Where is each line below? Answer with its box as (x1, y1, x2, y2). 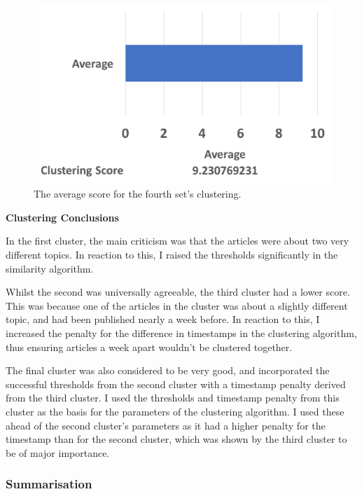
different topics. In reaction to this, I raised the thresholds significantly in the (6, 247, 338, 262)
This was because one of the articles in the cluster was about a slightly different (6, 298, 348, 313)
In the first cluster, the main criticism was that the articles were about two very (6, 233, 349, 248)
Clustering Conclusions (6, 210, 119, 224)
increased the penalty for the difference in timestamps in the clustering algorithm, (6, 325, 357, 340)
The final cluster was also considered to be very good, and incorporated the (6, 363, 330, 378)
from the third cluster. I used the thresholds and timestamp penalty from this (6, 390, 340, 405)
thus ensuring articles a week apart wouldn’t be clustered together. (6, 339, 293, 354)
